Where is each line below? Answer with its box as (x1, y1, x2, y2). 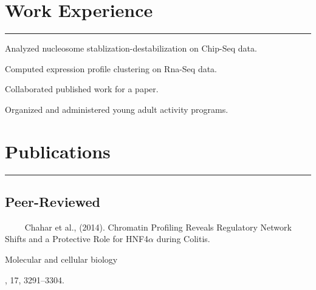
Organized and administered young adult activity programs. (5, 103, 228, 115)
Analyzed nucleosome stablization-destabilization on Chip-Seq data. (5, 42, 257, 55)
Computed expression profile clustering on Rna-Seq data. (5, 62, 218, 75)
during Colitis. (156, 232, 210, 245)
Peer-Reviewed (5, 192, 100, 211)
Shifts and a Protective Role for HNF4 (5, 232, 149, 245)
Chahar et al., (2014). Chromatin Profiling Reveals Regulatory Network (24, 220, 292, 233)
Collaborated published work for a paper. (5, 83, 159, 95)
